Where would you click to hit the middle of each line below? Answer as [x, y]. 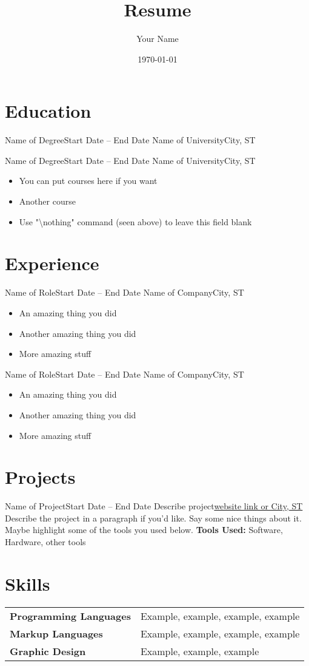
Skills [28, 583]
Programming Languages [70, 616]
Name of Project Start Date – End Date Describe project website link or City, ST [154, 506]
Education [48, 111]
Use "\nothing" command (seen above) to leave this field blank [135, 221]
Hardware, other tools [45, 542]
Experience [52, 263]
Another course [47, 201]
